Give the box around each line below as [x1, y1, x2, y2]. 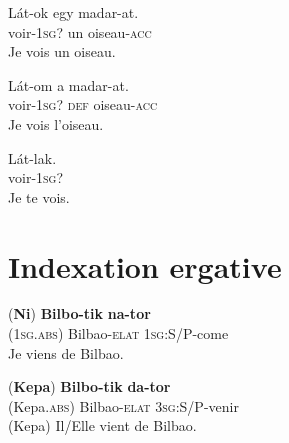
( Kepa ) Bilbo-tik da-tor [8, 376, 171, 397]
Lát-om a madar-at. [8, 74, 129, 95]
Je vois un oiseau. [8, 41, 116, 62]
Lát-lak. [8, 147, 57, 168]
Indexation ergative [8, 245, 282, 286]
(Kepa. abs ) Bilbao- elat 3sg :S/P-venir [8, 395, 239, 416]
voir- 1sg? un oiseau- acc [8, 21, 152, 42]
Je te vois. [8, 186, 70, 207]
